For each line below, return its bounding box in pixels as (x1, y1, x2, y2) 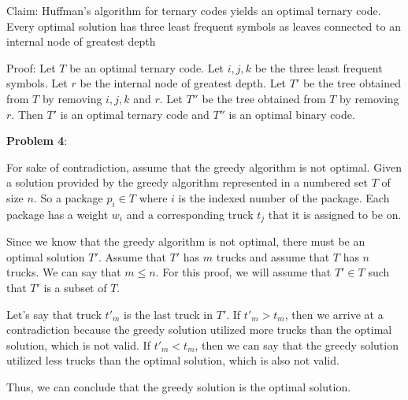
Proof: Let (6, 59, 56, 76)
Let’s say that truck (6, 306, 102, 322)
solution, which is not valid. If (6, 336, 150, 353)
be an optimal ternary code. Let (69, 59, 224, 76)
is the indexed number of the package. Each (178, 189, 390, 206)
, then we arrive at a (284, 306, 384, 322)
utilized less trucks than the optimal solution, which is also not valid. (6, 352, 339, 369)
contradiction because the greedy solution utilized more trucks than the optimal (6, 321, 392, 338)
